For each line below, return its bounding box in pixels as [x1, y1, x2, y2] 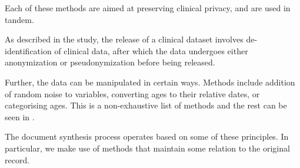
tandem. [5, 13, 34, 25]
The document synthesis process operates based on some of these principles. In [5, 130, 289, 143]
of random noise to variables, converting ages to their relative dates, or [5, 87, 260, 100]
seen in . [5, 110, 35, 123]
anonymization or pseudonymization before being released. [5, 56, 215, 68]
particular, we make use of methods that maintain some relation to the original [5, 141, 290, 154]
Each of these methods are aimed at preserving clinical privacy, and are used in [5, 2, 291, 14]
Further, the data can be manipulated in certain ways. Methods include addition [5, 75, 295, 88]
